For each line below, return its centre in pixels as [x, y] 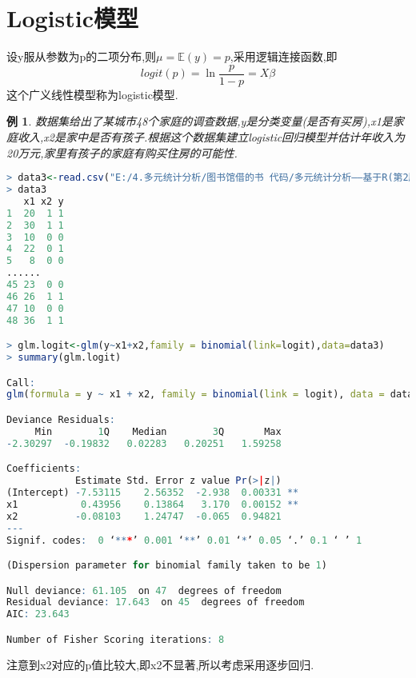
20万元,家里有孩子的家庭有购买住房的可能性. [122, 152]
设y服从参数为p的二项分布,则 [82, 56]
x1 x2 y [44, 201]
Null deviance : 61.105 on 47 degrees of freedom [144, 590]
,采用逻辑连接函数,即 [284, 56]
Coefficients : [44, 469]
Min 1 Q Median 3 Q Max [158, 431]
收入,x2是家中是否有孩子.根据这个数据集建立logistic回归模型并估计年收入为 [211, 136]
